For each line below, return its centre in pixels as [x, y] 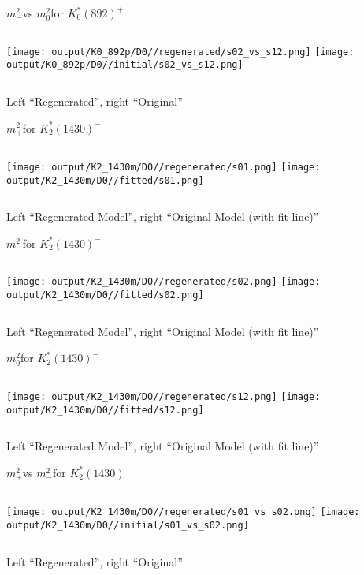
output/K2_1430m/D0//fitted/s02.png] [105, 295]
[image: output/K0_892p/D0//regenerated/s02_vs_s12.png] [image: [180, 52]
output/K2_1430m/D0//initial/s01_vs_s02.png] [128, 525]
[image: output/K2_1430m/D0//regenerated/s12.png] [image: [163, 396]
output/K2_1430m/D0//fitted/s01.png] [105, 180]
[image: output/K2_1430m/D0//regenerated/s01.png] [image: [163, 167]
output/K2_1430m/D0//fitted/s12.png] [105, 410]
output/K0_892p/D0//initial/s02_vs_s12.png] [125, 65]
